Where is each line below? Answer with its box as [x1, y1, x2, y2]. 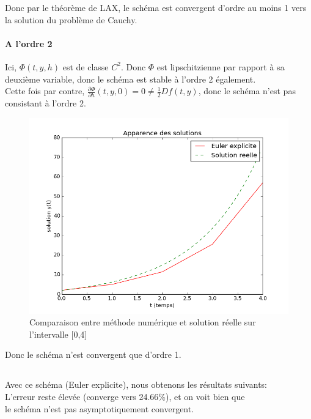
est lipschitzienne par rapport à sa [156, 60, 285, 73]
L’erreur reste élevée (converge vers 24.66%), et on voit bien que [5, 390, 245, 402]
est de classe [62, 60, 109, 73]
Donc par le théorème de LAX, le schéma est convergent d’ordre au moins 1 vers [5, 1, 307, 13]
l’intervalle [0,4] [29, 327, 87, 340]
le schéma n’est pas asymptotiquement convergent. [5, 402, 194, 415]
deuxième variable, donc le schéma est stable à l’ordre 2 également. [5, 72, 256, 85]
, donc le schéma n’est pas [198, 84, 296, 97]
